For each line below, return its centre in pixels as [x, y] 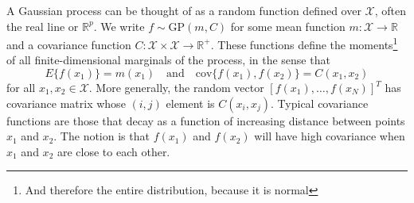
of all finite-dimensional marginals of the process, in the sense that [168, 60]
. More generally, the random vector [176, 88]
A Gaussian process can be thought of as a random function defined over [184, 10]
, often [391, 10]
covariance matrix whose [66, 103]
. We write [119, 26]
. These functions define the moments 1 [304, 43]
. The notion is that [102, 136]
